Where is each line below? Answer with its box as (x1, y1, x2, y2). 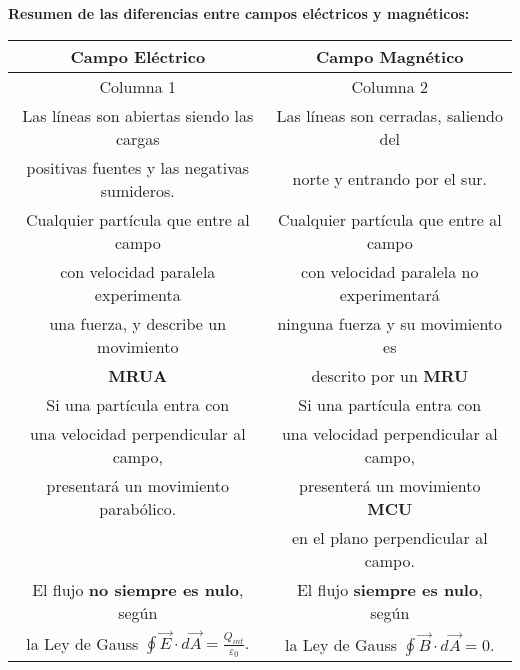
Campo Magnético (315, 44, 464, 68)
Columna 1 (99, 74, 176, 98)
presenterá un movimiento (299, 473, 481, 497)
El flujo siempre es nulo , (296, 577, 483, 601)
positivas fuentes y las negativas (26, 155, 250, 179)
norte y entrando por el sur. (292, 167, 488, 191)
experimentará (339, 282, 440, 306)
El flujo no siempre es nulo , (32, 577, 244, 601)
